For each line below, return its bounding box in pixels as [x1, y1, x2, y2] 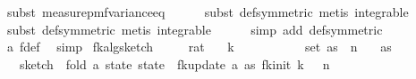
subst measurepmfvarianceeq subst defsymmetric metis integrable [6, 3, 409, 20]
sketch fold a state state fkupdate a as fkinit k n [19, 54, 330, 73]
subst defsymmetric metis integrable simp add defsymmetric [6, 20, 383, 38]
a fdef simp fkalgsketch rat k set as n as [6, 37, 392, 56]
